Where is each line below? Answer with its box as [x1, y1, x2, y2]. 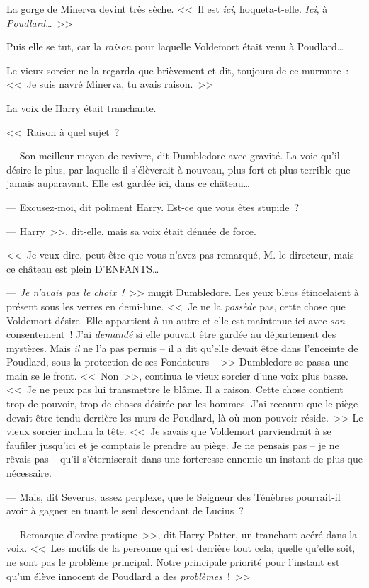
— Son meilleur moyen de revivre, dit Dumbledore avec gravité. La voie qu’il [6, 148, 340, 163]
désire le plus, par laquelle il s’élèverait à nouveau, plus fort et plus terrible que [6, 162, 351, 176]
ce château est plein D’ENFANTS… [6, 261, 159, 276]
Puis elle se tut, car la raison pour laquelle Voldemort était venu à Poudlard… [6, 39, 344, 54]
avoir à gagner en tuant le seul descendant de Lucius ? [6, 503, 244, 518]
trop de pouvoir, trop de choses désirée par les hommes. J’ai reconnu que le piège [6, 396, 358, 411]
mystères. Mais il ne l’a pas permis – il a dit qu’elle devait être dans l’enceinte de [6, 340, 358, 355]
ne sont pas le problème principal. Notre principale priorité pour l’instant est [6, 555, 340, 569]
